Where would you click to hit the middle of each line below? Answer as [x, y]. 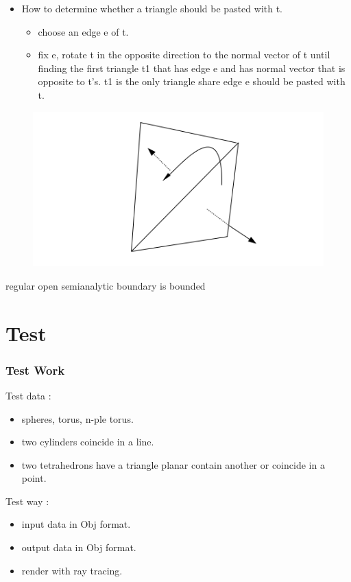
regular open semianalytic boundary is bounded [106, 285]
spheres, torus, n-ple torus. [77, 418]
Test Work [35, 370]
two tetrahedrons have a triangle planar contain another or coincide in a [173, 464]
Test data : [28, 395]
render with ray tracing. [72, 570]
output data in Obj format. [79, 547]
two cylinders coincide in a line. [88, 442]
